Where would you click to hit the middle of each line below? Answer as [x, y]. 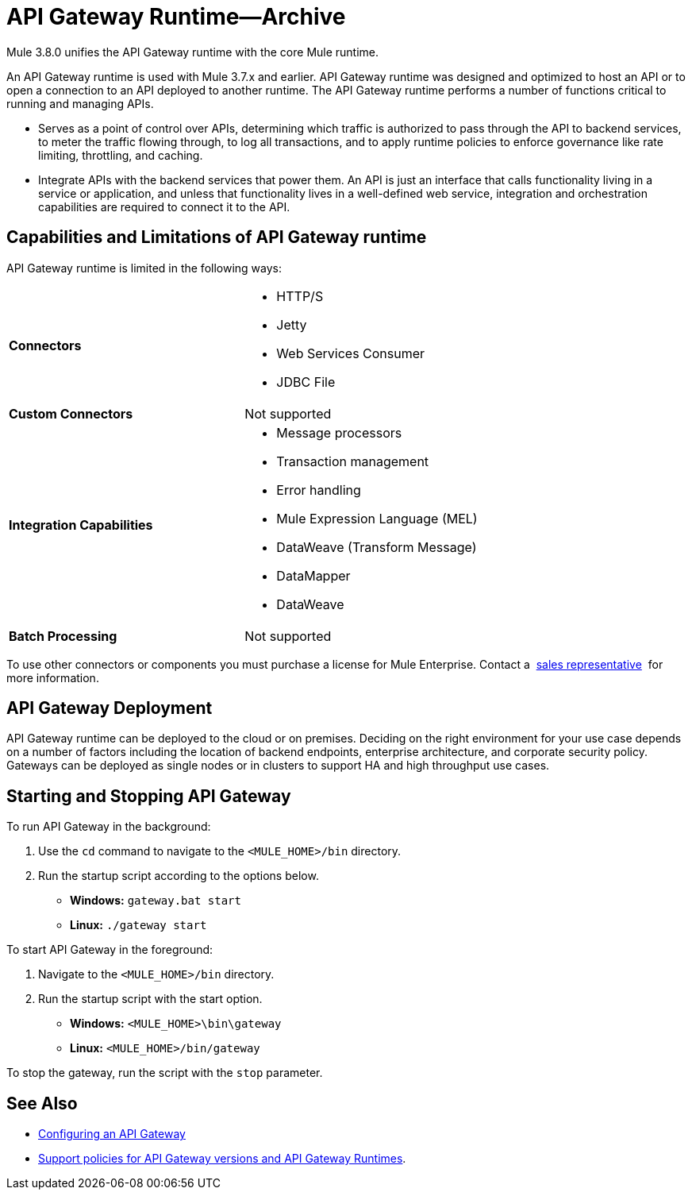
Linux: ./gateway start [138, 925]
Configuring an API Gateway [112, 1134]
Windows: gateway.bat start [156, 901]
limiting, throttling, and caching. [121, 155]
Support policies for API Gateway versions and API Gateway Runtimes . [222, 1159]
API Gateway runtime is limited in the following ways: [144, 268]
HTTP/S [300, 296]
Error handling [319, 490]
